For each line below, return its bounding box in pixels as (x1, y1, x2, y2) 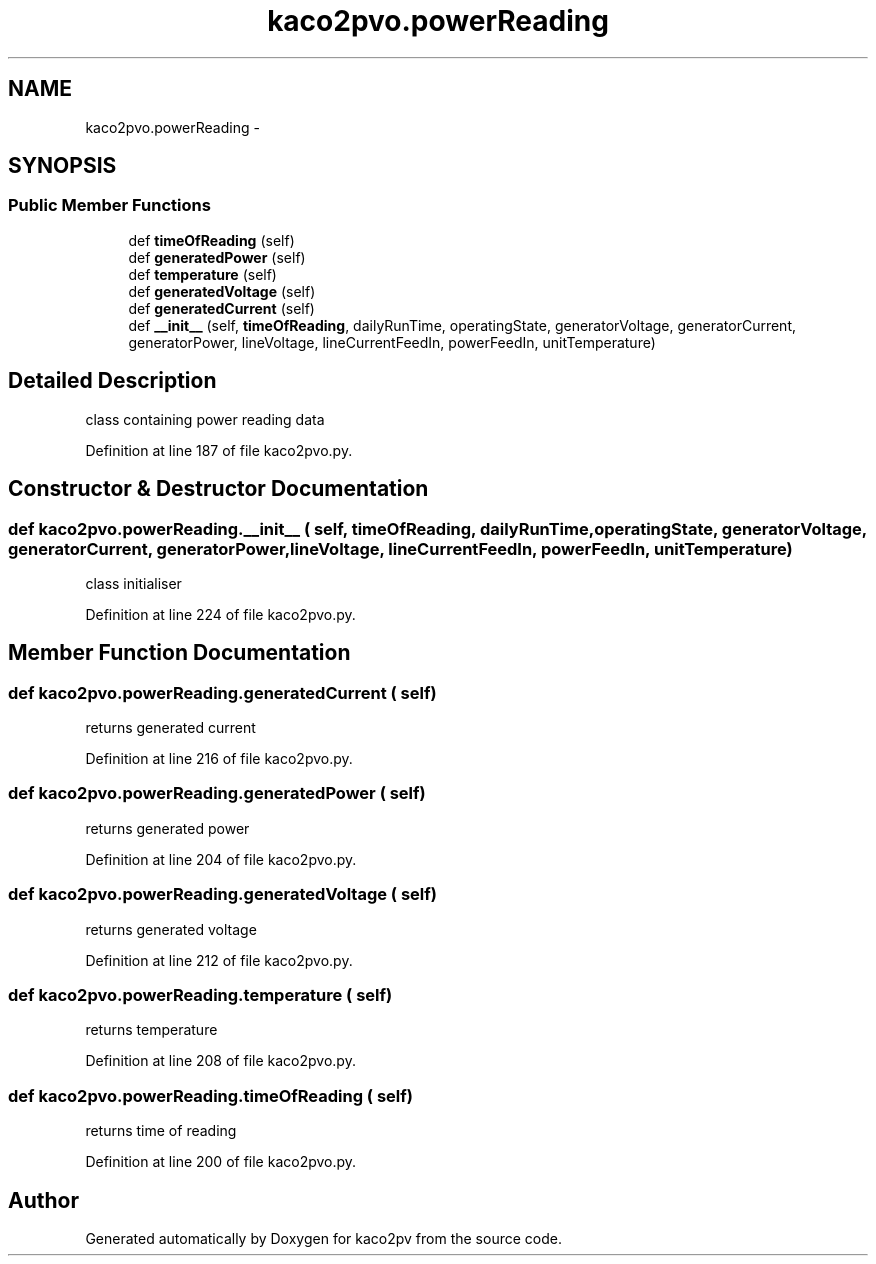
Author (8, 1187, 79, 1213)
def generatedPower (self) (128, 248, 306, 266)
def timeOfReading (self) (128, 231, 295, 249)
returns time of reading (85, 1122, 237, 1140)
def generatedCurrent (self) (128, 299, 315, 317)
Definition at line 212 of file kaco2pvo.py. (85, 951, 353, 969)
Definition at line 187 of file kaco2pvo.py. (85, 441, 353, 459)
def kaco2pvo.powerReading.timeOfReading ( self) (8, 1085, 413, 1106)
